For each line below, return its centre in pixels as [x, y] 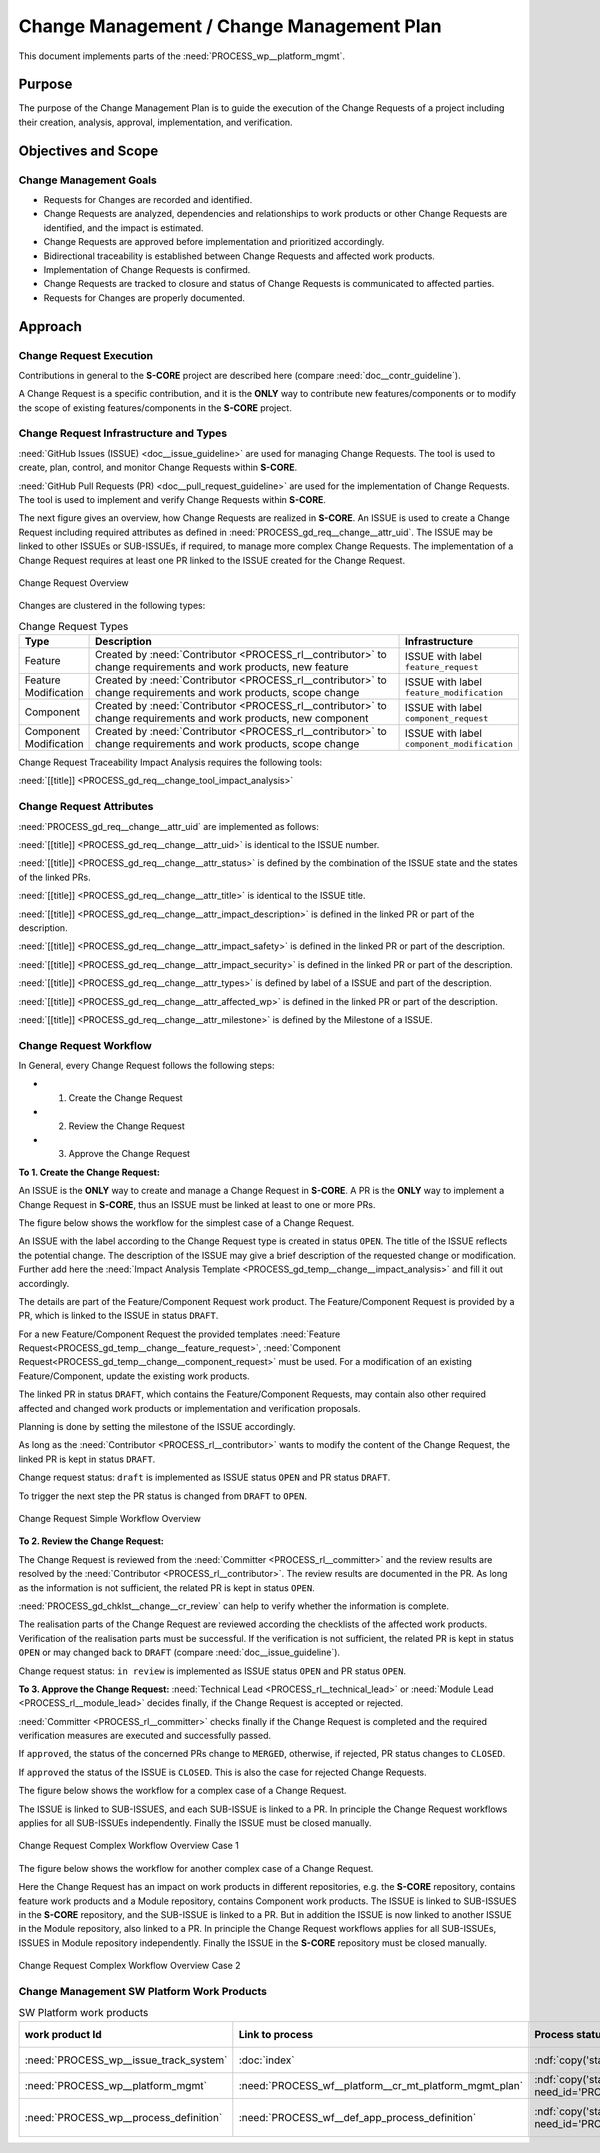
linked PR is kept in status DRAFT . [87, 1459]
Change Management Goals [87, 180]
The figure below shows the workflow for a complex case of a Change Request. [182, 1791]
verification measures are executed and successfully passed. [145, 1736]
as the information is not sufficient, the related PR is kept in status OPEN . [166, 1587]
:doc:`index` [266, 2060]
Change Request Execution [86, 355]
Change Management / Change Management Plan [230, 26]
